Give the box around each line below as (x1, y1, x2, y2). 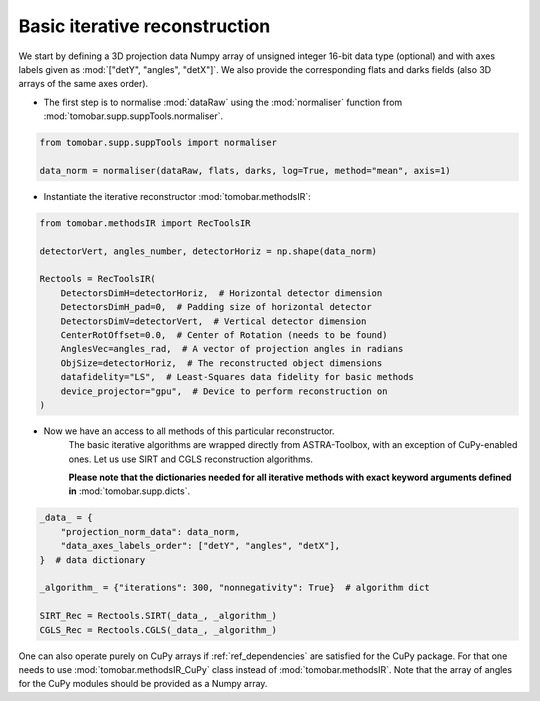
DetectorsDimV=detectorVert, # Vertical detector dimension (60, 315, 367, 327)
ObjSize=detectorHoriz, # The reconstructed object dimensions (60, 357, 383, 369)
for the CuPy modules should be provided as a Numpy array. (18, 678, 268, 690)
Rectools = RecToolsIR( (39, 273, 157, 285)
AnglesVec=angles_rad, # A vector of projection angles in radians (60, 343, 404, 355)
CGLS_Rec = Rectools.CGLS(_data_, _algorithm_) (39, 624, 277, 635)
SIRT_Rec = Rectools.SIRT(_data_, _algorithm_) (39, 610, 277, 622)
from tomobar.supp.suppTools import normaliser (39, 137, 277, 149)
